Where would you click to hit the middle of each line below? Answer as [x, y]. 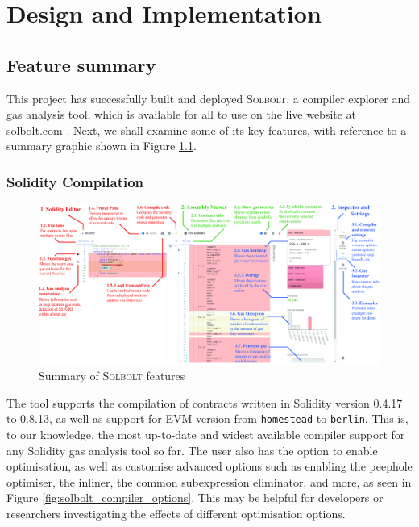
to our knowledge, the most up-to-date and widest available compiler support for [206, 434]
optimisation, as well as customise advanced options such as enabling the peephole [209, 466]
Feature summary [81, 64]
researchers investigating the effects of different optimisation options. [176, 513]
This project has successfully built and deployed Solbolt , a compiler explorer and [208, 98]
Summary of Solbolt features [112, 376]
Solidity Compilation [75, 181]
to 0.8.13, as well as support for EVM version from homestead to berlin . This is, [207, 418]
